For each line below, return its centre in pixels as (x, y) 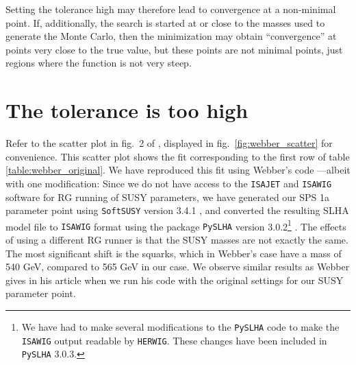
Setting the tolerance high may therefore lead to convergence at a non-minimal (171, 9)
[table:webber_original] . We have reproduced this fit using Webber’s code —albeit (178, 170)
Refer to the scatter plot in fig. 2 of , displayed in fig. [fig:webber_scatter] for (169, 143)
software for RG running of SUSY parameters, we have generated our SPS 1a (168, 197)
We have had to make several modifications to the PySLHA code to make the (180, 327)
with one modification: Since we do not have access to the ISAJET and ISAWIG (169, 183)
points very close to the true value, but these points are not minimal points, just (174, 49)
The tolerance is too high (127, 110)
